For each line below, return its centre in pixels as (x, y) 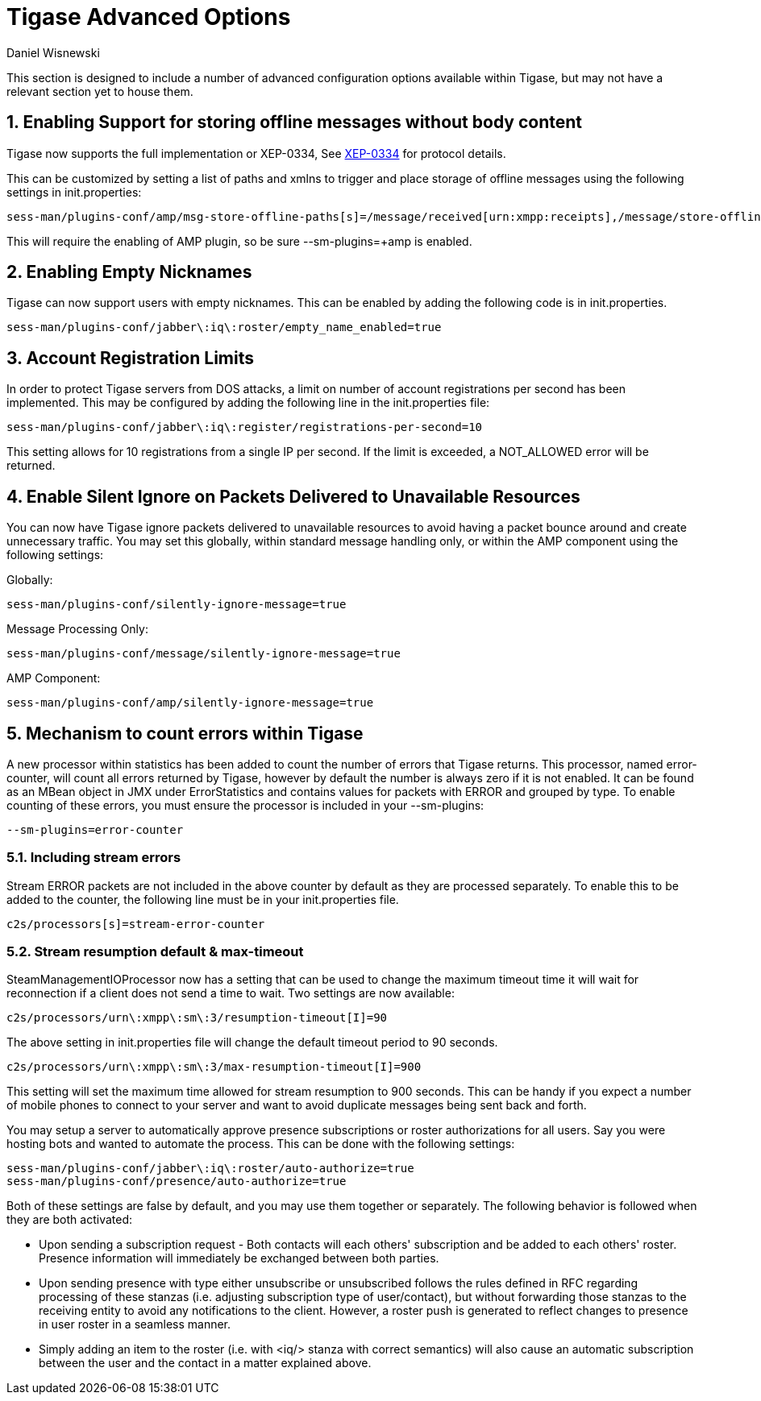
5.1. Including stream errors (94, 858)
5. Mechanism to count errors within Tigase (185, 733)
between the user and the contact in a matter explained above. (205, 1363)
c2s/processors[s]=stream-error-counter (136, 924)
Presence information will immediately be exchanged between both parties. (239, 1258)
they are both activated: (70, 1220)
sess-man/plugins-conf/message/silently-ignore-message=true (204, 654)
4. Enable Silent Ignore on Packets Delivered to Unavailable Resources (293, 496)
